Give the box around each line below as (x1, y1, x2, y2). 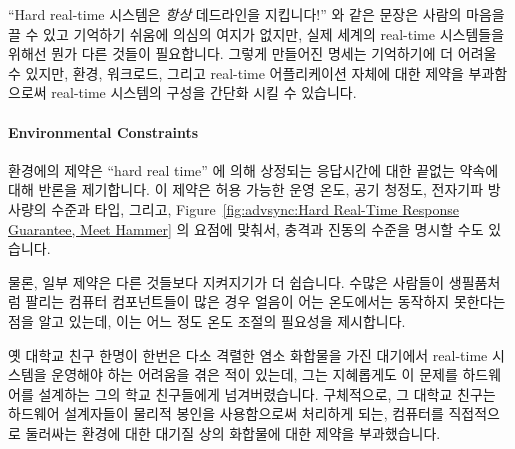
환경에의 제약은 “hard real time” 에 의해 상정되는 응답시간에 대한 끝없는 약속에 (8, 159, 499, 180)
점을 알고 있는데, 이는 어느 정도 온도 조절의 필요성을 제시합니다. (8, 310, 406, 331)
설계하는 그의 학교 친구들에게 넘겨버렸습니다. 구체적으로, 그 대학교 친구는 (38, 383, 496, 404)
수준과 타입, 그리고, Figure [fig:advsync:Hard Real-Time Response (51, 198, 459, 219)
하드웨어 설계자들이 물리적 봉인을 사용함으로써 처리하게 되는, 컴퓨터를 (8, 403, 444, 424)
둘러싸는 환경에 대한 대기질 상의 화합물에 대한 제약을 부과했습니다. (25, 422, 441, 443)
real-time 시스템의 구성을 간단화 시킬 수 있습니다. (51, 82, 357, 103)
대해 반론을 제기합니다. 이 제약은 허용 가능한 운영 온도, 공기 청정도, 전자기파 (8, 179, 484, 200)
